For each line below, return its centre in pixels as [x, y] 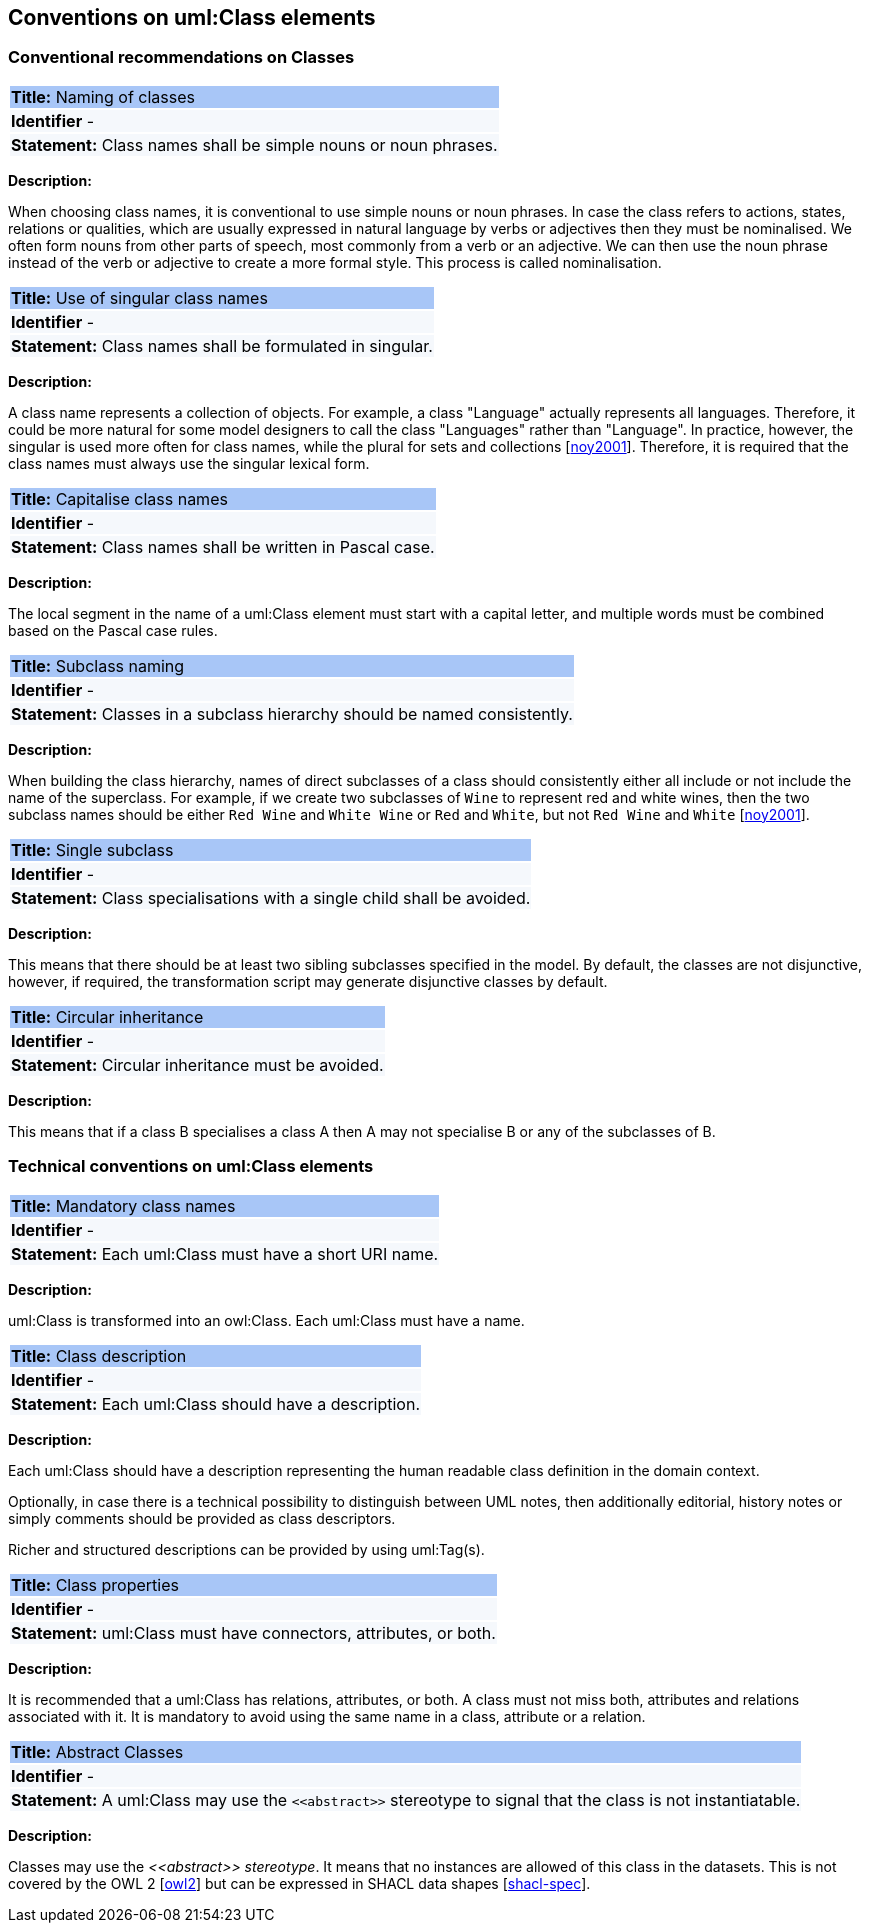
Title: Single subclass [92, 849]
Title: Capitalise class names [119, 498]
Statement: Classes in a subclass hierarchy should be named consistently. [292, 713]
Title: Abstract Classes [97, 1751]
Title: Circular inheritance [107, 1016]
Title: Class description [99, 1355]
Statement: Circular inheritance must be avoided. [197, 1064]
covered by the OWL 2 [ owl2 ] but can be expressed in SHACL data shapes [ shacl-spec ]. [299, 1883]
